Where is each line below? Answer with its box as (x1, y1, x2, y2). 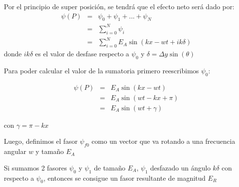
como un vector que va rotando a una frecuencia (91, 136, 235, 146)
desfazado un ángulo (150, 162, 211, 172)
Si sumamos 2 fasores (4, 162, 67, 172)
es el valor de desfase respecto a (35, 49, 129, 59)
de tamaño (94, 162, 126, 172)
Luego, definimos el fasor (4, 136, 78, 146)
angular (4, 146, 26, 156)
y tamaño (35, 146, 64, 156)
